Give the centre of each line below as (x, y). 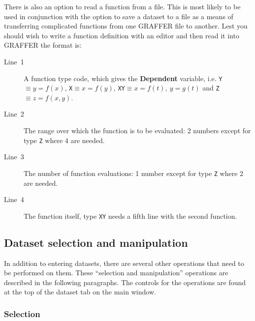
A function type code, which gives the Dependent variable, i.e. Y (123, 78)
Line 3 (14, 157)
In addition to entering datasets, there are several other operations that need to (124, 263)
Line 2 (14, 114)
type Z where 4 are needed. (64, 140)
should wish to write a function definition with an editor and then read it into (122, 35)
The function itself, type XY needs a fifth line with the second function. (130, 216)
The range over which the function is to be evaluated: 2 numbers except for (137, 131)
